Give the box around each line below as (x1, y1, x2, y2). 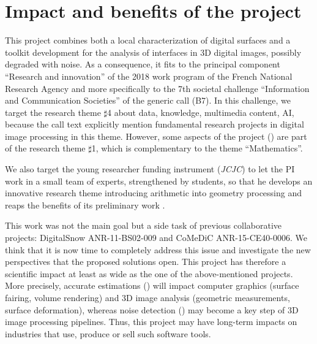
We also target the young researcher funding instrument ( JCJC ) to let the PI (5, 162, 295, 175)
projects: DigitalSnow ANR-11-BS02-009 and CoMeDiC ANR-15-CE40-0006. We (5, 231, 307, 244)
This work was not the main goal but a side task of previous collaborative (5, 219, 282, 232)
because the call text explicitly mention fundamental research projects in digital (5, 118, 304, 131)
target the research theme (5, 105, 101, 118)
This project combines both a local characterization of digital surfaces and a (5, 34, 291, 47)
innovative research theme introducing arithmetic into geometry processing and (5, 186, 302, 199)
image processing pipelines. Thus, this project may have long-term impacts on (5, 315, 297, 328)
